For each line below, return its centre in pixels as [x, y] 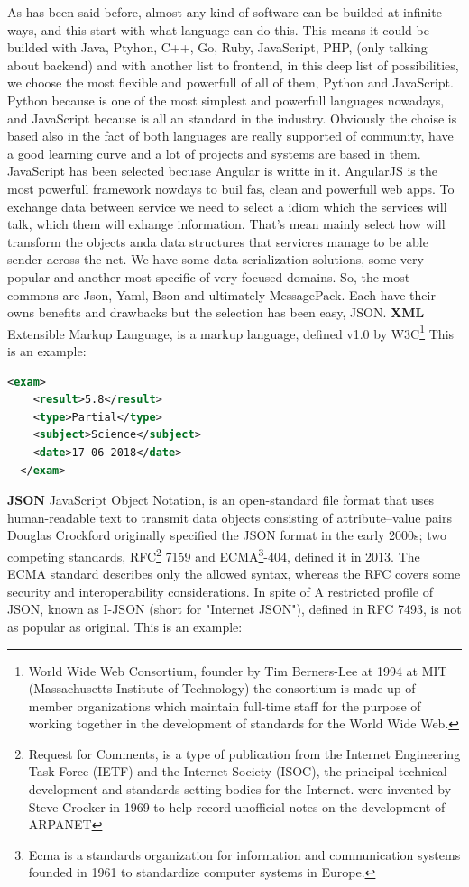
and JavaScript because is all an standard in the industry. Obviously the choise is [232, 118]
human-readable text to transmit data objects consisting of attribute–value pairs [230, 517]
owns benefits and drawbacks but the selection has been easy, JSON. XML [216, 312]
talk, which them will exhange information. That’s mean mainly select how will [226, 224]
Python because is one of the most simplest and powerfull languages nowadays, [226, 100]
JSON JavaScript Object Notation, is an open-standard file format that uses [221, 500]
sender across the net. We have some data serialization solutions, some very [216, 259]
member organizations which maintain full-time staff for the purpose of [225, 705]
